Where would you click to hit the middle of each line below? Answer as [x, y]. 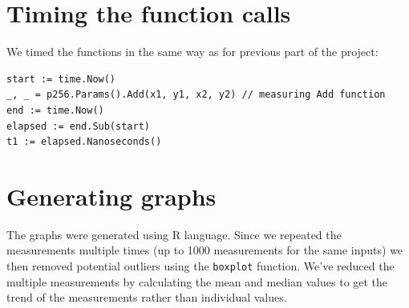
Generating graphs [111, 196]
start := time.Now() [61, 79]
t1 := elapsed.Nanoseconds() [84, 142]
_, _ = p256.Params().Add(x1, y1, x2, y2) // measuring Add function [196, 95]
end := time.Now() [55, 110]
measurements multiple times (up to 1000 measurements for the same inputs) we [205, 250]
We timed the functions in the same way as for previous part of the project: [192, 52]
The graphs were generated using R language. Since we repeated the [174, 234]
